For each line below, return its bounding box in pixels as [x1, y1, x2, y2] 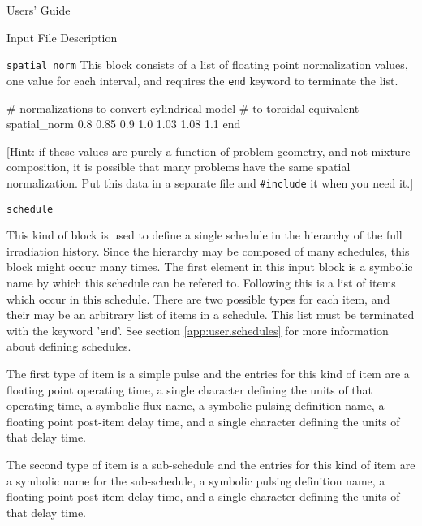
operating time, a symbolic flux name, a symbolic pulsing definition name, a [6, 397, 385, 414]
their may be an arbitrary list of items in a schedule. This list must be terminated [6, 306, 415, 323]
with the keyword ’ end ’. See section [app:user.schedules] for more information [6, 321, 389, 338]
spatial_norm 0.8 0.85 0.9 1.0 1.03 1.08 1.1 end [6, 115, 241, 132]
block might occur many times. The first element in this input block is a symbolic [6, 258, 413, 275]
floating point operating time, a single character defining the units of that [6, 381, 373, 398]
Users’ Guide [6, 2, 71, 18]
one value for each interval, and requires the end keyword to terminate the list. [6, 71, 398, 88]
